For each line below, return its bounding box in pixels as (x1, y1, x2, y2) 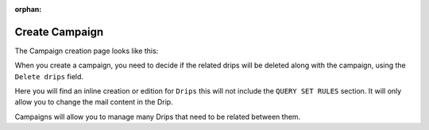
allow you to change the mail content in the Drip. (14, 97, 174, 107)
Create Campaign (14, 25, 104, 39)
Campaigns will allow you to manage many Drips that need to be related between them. (14, 112, 301, 121)
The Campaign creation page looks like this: (14, 46, 159, 55)
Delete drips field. (14, 71, 83, 81)
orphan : (14, 5, 42, 13)
